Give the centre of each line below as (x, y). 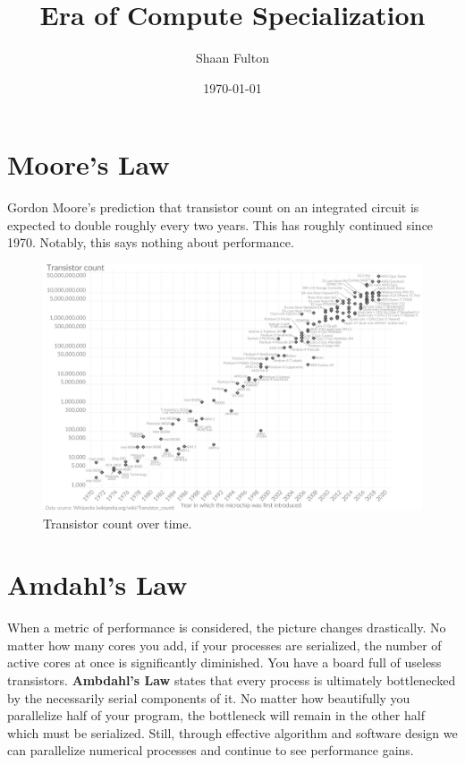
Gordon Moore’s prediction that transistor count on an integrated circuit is (213, 207)
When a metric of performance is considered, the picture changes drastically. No (227, 627)
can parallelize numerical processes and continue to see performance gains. (211, 750)
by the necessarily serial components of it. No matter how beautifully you (209, 697)
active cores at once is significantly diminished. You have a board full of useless (224, 662)
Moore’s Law (89, 164)
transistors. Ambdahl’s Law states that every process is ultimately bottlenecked (232, 680)
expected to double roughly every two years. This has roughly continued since (220, 224)
